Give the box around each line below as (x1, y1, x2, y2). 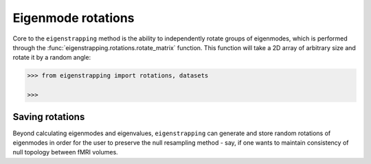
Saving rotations (12, 110, 85, 123)
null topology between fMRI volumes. (12, 148, 118, 156)
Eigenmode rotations (12, 10, 135, 25)
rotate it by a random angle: (12, 54, 91, 62)
